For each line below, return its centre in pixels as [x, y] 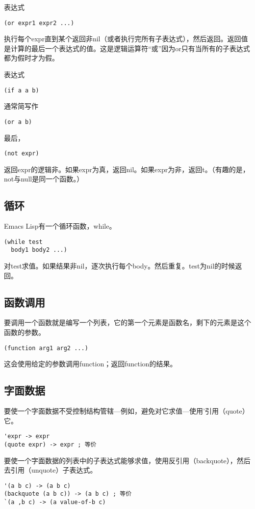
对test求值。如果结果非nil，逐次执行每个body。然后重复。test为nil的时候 [120, 266]
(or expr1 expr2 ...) [39, 23]
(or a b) [18, 122]
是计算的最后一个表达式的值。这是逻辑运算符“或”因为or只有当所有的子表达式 [127, 48]
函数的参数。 [25, 332]
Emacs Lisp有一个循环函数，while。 [60, 226]
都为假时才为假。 [31, 58]
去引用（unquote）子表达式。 [51, 470]
